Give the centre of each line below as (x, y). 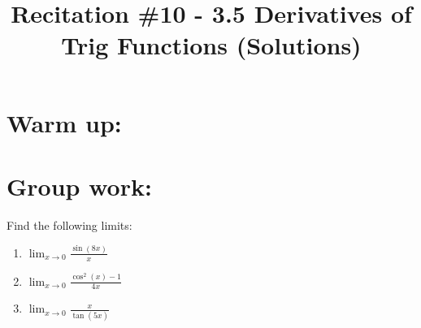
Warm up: (64, 122)
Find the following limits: (69, 224)
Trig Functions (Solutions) (211, 45)
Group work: (79, 186)
